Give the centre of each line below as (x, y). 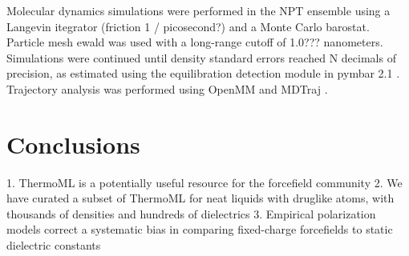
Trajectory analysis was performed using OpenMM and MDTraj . (167, 88)
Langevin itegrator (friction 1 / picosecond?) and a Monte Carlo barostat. (188, 26)
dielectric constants (54, 245)
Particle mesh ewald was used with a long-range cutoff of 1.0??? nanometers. (195, 42)
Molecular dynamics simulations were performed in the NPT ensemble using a (198, 10)
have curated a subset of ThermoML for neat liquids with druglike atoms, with (200, 198)
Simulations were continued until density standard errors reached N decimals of (201, 57)
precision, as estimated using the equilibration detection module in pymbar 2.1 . (203, 73)
